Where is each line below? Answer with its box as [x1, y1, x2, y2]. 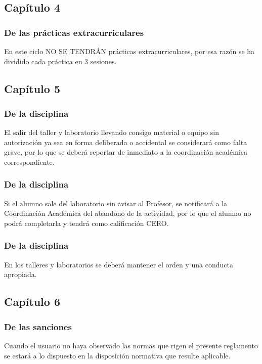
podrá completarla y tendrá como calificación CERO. [4, 217, 169, 228]
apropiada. [4, 269, 37, 280]
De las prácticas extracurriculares [4, 26, 144, 38]
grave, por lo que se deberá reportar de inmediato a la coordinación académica [4, 147, 248, 157]
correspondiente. [4, 156, 55, 167]
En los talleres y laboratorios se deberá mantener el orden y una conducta [4, 259, 234, 269]
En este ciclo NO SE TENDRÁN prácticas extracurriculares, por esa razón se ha [4, 46, 255, 56]
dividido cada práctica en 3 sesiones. [4, 56, 117, 66]
